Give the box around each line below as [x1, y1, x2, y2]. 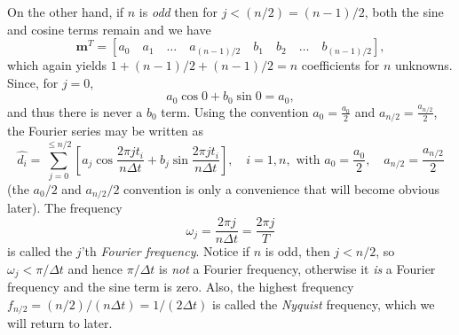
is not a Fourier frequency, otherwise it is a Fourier [159, 259, 436, 277]
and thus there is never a [7, 102, 143, 121]
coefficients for [301, 56, 380, 74]
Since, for [7, 73, 59, 91]
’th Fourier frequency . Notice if [81, 242, 250, 261]
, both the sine [364, 3, 444, 20]
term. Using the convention [161, 102, 309, 121]
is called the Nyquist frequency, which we [212, 294, 435, 313]
